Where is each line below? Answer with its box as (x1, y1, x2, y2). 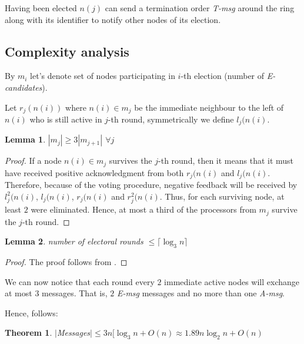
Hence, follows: (5, 306, 58, 319)
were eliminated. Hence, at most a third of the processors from (31, 203, 256, 216)
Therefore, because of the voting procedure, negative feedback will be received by (5, 178, 298, 191)
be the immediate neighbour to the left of (134, 101, 284, 113)
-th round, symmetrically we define (108, 113, 234, 125)
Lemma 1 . (5, 133, 46, 145)
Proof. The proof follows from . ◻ (5, 255, 128, 267)
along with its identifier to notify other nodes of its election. (5, 13, 221, 25)
